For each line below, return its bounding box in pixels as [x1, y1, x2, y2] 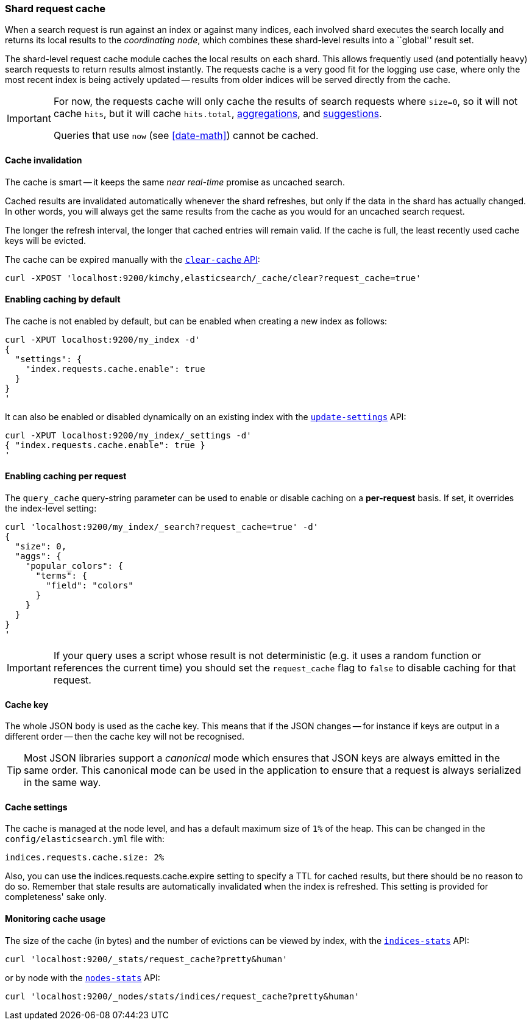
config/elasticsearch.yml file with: [5, 834, 165, 845]
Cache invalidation [5, 154, 82, 165]
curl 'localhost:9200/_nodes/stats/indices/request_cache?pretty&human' [5, 991, 360, 1001]
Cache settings [5, 801, 68, 812]
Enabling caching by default [5, 294, 121, 305]
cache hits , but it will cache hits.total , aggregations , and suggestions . [53, 107, 382, 120]
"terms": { [35, 571, 87, 581]
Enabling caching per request [5, 471, 127, 482]
